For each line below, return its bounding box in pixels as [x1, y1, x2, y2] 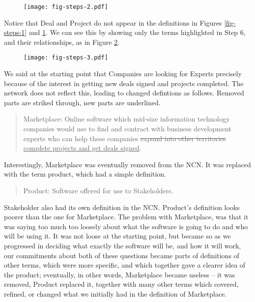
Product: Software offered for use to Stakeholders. [23, 185, 173, 196]
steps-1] [4, 27, 27, 37]
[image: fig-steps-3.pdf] [24, 54, 108, 61]
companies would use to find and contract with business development [23, 123, 231, 134]
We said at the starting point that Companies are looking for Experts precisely [4, 68, 242, 79]
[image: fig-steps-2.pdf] [24, 3, 108, 10]
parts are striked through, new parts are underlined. [4, 97, 161, 107]
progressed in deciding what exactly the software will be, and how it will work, [4, 241, 241, 250]
